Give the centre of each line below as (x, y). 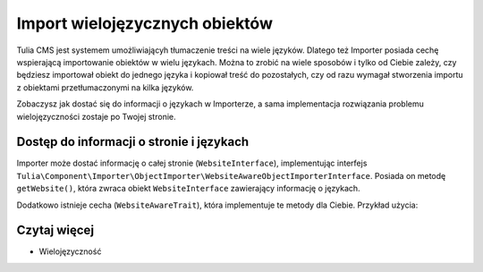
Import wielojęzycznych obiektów (144, 23)
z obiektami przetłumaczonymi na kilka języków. (105, 87)
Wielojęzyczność (70, 251)
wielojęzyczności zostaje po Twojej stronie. (96, 116)
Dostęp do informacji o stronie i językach (133, 142)
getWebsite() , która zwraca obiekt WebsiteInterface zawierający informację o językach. (189, 189)
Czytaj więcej (55, 230)
